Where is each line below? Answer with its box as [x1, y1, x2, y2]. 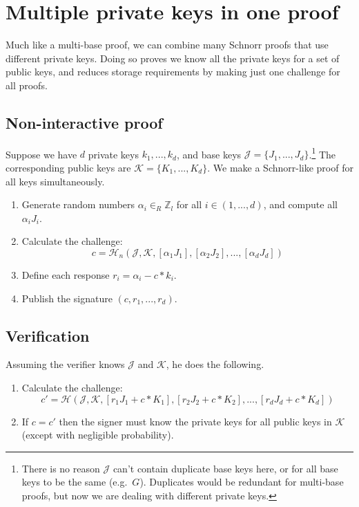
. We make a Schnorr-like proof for [207, 160, 353, 174]
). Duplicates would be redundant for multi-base [139, 474, 344, 489]
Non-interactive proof [6, 111, 163, 133]
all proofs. [6, 77, 48, 92]
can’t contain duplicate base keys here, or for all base [113, 461, 338, 475]
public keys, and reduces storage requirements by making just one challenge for [6, 64, 340, 79]
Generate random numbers [21, 197, 135, 212]
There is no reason [21, 461, 100, 475]
